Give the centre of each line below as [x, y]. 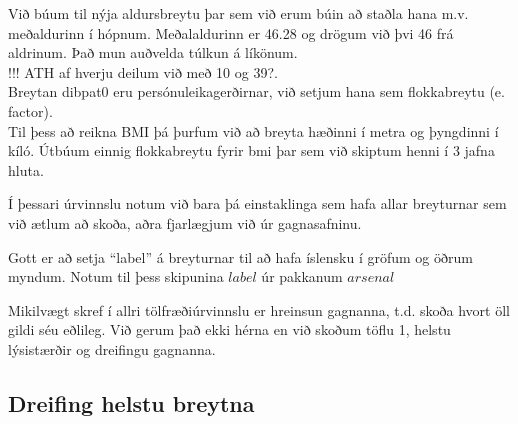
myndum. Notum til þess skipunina [116, 276]
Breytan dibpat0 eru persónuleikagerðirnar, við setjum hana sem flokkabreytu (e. [256, 91]
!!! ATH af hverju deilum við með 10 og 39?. [143, 71]
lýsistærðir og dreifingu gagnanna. [112, 348]
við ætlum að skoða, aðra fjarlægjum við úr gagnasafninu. [185, 222]
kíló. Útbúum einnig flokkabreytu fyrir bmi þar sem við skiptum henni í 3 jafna [251, 150]
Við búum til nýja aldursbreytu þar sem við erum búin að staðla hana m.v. [238, 13]
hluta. [26, 169]
